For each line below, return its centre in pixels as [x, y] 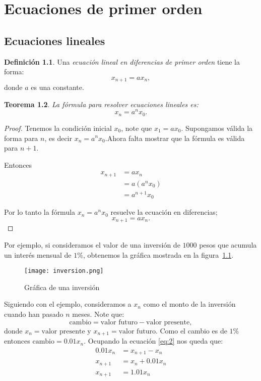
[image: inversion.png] [64, 271]
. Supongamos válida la [217, 128]
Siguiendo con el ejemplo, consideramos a [68, 304]
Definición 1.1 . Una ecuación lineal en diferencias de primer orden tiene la [122, 61]
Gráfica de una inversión [62, 287]
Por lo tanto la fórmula [40, 212]
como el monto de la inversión [189, 304]
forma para [21, 138]
